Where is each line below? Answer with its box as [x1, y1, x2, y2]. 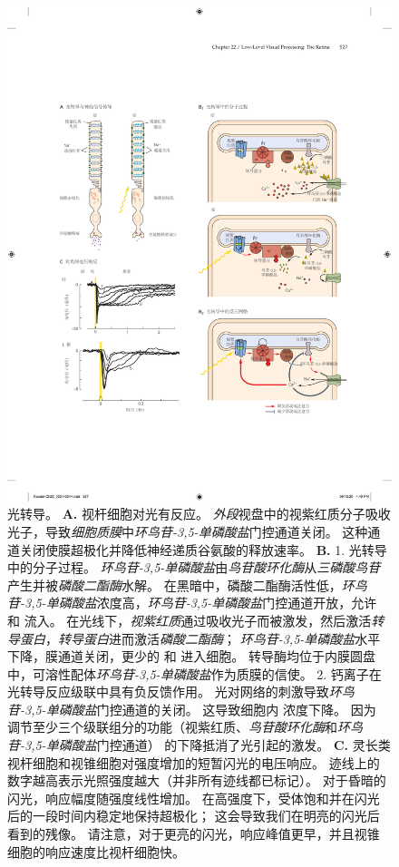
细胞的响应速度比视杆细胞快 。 [7, 842, 185, 861]
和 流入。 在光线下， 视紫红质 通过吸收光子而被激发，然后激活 [7, 610, 372, 629]
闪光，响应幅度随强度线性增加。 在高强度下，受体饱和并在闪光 [7, 788, 380, 807]
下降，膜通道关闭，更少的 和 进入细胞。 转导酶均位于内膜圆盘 [7, 647, 375, 666]
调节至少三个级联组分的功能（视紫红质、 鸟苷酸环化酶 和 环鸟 [7, 717, 363, 736]
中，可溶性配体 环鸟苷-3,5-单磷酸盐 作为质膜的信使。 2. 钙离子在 [7, 664, 382, 683]
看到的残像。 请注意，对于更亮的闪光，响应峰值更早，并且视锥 [7, 824, 380, 843]
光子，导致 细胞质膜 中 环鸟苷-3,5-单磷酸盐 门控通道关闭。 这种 [7, 521, 368, 541]
